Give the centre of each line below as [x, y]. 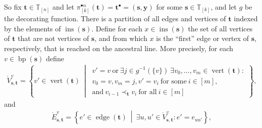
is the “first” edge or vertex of [203, 38]
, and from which [121, 38]
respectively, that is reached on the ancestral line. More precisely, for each [119, 48]
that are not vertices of [53, 38]
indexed [246, 18]
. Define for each [117, 28]
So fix [13, 7]
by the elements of [33, 28]
